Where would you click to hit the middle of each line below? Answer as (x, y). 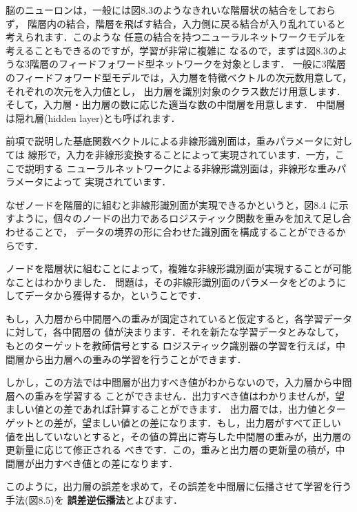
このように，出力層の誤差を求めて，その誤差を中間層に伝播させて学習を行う (179, 486)
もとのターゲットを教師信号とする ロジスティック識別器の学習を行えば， (171, 346)
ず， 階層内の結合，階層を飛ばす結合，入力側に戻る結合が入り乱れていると (176, 23)
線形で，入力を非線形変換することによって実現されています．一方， (181, 154)
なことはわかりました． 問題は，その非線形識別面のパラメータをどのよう (171, 281)
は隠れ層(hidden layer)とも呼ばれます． (93, 117)
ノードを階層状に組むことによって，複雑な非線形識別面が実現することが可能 (178, 268)
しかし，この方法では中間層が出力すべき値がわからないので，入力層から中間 (179, 382)
